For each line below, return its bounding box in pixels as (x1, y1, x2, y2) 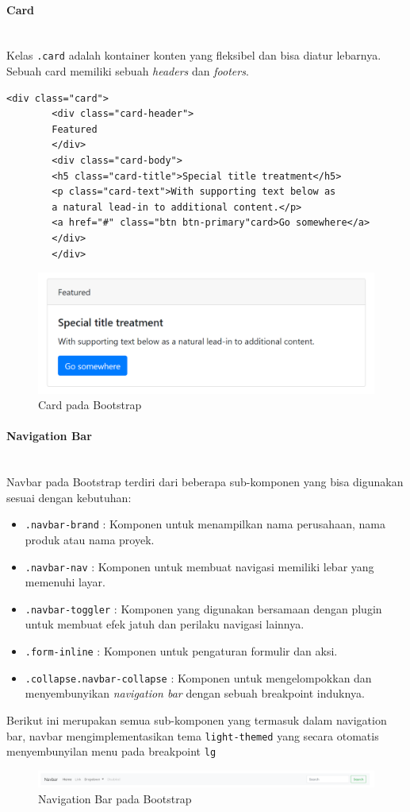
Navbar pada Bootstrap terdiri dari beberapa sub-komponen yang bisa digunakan (6, 474, 404, 490)
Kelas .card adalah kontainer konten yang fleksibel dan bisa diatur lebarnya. (6, 47, 381, 64)
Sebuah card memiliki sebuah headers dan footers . (6, 63, 249, 79)
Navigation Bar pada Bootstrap (38, 791, 192, 807)
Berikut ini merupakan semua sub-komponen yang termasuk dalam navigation (6, 711, 387, 728)
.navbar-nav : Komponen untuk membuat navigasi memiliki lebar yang (25, 558, 374, 574)
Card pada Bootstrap (38, 396, 142, 413)
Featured (52, 123, 98, 135)
